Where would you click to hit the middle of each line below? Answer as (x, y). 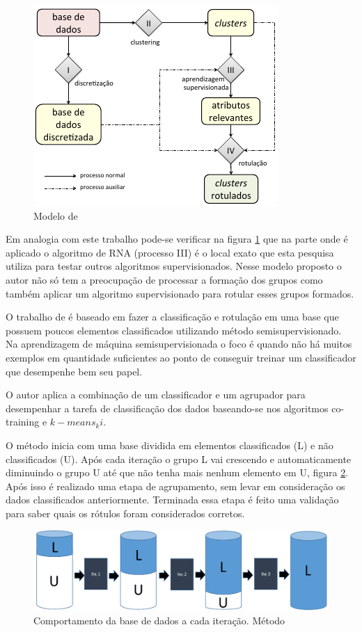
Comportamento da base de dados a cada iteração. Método (159, 620)
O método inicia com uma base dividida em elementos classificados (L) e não (170, 445)
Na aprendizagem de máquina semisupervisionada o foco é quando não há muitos (179, 344)
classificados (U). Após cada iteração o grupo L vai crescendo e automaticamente (179, 459)
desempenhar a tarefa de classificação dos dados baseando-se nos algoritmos (167, 408)
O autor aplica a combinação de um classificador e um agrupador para (156, 395)
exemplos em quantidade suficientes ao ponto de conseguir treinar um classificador (181, 357)
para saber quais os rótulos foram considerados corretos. (125, 513)
